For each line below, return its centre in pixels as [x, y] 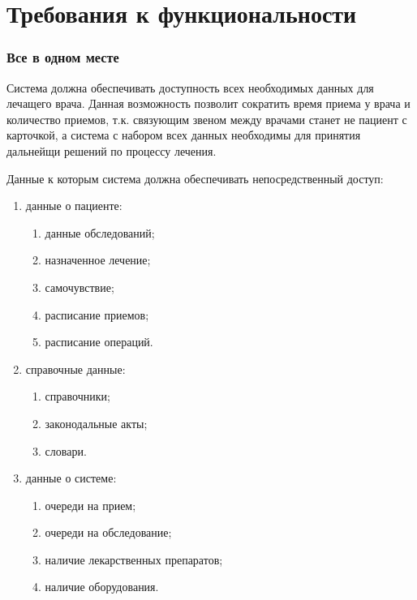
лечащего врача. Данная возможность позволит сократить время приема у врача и [208, 103]
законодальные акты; [96, 423]
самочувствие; [80, 287]
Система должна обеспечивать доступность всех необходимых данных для [190, 87]
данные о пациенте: [74, 206]
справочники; [77, 396]
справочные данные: [75, 369]
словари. [66, 450]
